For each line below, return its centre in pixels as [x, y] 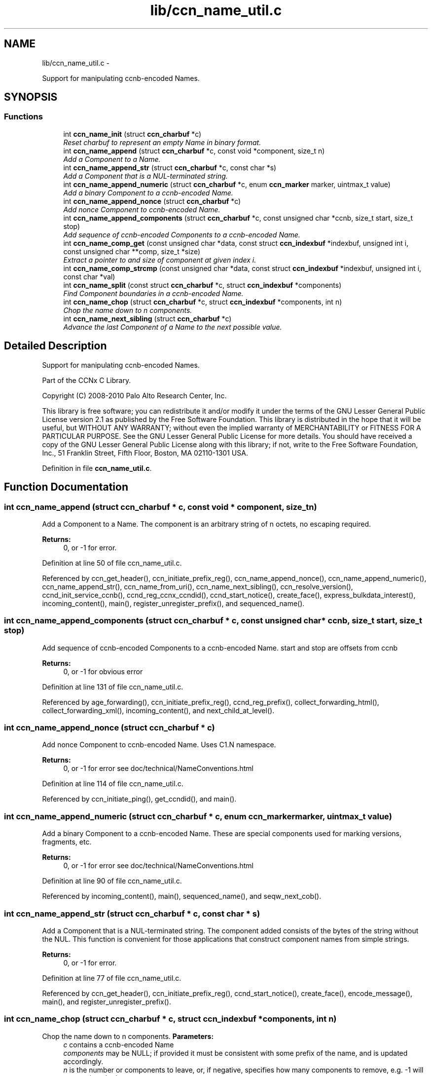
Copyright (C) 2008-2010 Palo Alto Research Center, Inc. [134, 395]
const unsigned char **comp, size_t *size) [132, 251]
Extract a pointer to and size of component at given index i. [160, 260]
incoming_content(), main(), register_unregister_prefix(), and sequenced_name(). [173, 603]
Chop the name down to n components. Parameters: [128, 1036]
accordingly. [83, 1061]
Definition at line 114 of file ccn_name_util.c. [113, 784]
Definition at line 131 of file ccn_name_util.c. [113, 687]
